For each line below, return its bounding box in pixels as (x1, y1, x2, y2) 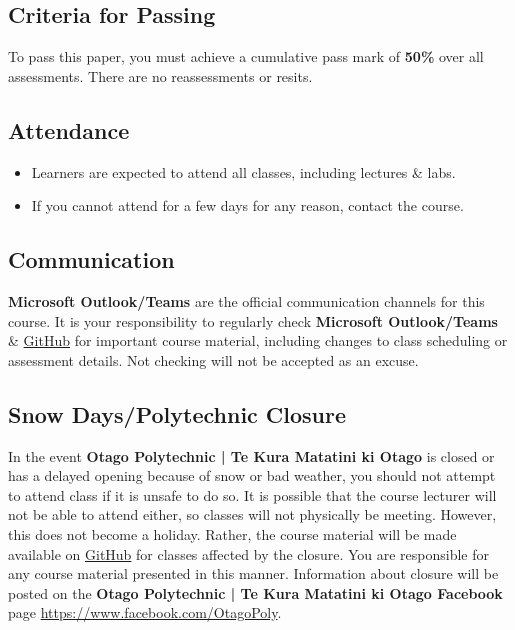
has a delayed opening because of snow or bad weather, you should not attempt (8, 465, 496, 486)
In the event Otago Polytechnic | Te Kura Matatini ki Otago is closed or (8, 445, 495, 466)
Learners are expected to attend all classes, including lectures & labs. (31, 161, 456, 182)
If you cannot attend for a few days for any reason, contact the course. (31, 195, 464, 216)
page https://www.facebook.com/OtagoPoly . (8, 602, 282, 623)
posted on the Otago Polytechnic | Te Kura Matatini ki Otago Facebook (8, 582, 503, 603)
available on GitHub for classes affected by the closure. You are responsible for (8, 543, 490, 564)
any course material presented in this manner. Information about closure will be (8, 563, 499, 584)
